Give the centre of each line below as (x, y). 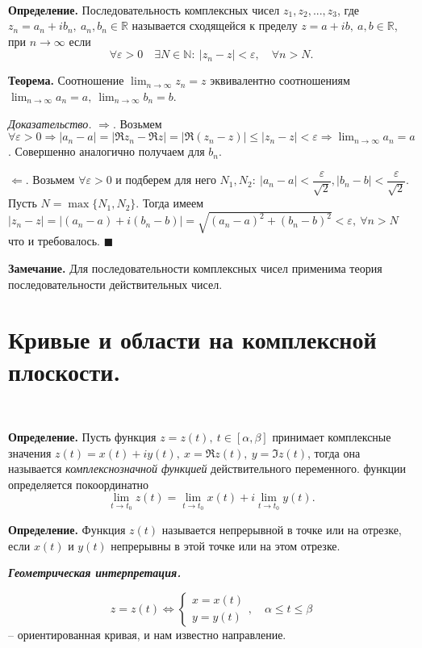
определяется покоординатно (79, 484)
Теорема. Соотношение (66, 80)
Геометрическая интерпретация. (95, 573)
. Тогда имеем (170, 203)
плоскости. (65, 371)
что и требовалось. (54, 241)
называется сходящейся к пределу (215, 25)
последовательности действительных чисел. (115, 284)
